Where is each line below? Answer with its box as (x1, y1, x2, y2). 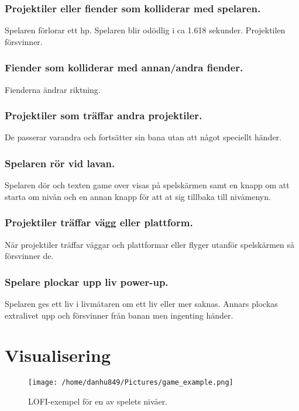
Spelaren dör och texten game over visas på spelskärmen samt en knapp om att (5, 179, 290, 191)
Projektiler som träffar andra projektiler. (5, 108, 202, 123)
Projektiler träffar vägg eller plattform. (5, 215, 193, 230)
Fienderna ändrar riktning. (5, 83, 101, 95)
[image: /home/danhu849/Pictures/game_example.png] (28, 378, 233, 387)
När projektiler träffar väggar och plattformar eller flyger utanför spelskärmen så (5, 238, 295, 250)
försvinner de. (5, 250, 54, 262)
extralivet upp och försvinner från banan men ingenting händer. (5, 309, 233, 321)
